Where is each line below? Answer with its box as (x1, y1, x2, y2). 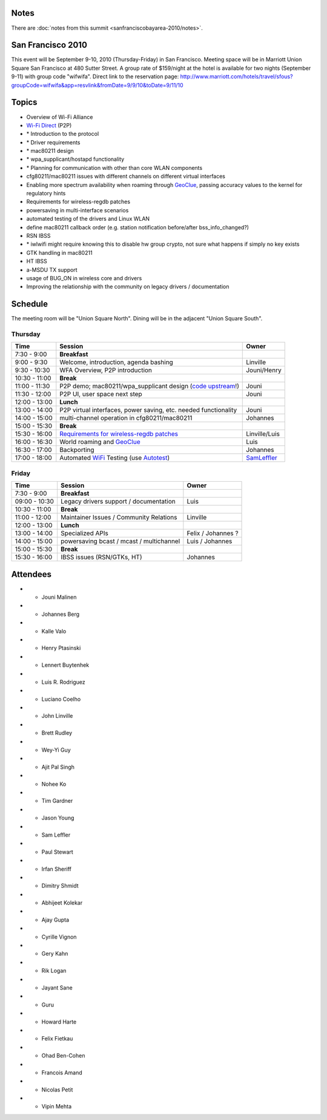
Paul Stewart (41, 848, 74, 855)
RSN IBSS (26, 232, 51, 239)
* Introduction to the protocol (26, 130, 99, 138)
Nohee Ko (41, 780, 67, 788)
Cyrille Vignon (41, 933, 77, 940)
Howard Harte (41, 1018, 77, 1025)
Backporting (59, 446, 94, 454)
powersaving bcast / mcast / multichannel (61, 537, 180, 545)
